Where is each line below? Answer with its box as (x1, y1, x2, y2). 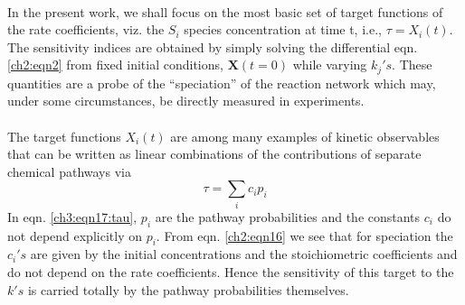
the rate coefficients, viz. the (7, 20, 165, 39)
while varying (292, 55, 367, 74)
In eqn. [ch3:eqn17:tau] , (7, 207, 138, 226)
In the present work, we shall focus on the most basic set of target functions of (7, 2, 443, 21)
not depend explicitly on (7, 226, 142, 245)
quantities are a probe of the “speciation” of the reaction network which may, (7, 73, 436, 92)
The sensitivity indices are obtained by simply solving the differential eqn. (7, 37, 418, 56)
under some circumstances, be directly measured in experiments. (7, 91, 365, 110)
